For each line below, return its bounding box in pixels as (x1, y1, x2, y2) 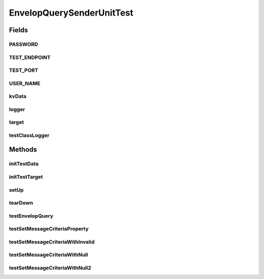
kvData (9, 93, 27, 100)
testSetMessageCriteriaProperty (9, 225, 89, 232)
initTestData (9, 160, 39, 167)
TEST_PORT (9, 67, 39, 74)
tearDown (9, 199, 33, 206)
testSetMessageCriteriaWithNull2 (9, 264, 91, 271)
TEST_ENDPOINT (9, 54, 51, 61)
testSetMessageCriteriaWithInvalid (9, 238, 95, 245)
